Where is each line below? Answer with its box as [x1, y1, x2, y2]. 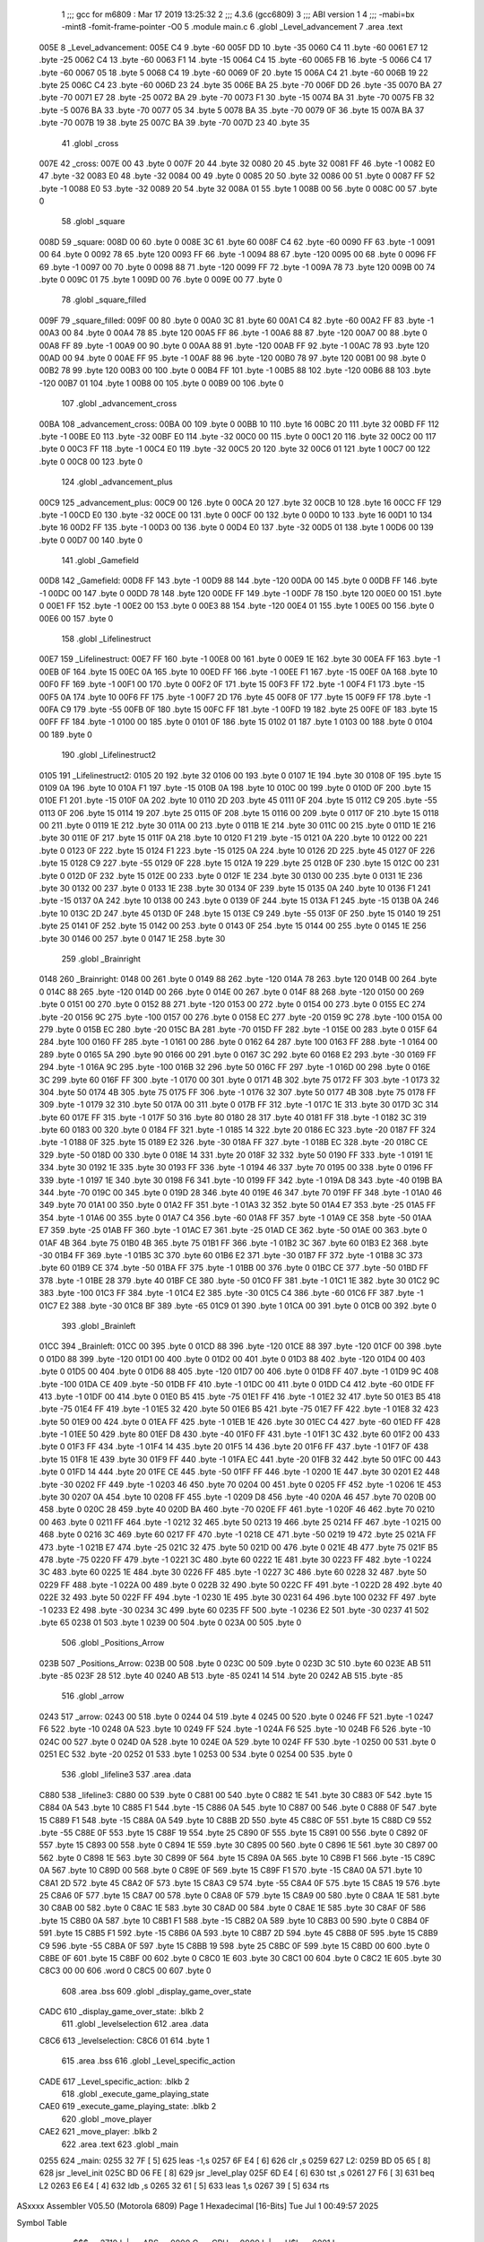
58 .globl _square [61, 216, 125, 227]
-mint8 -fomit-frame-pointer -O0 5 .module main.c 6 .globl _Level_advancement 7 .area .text [61, 22, 403, 32]
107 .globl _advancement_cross [61, 398, 177, 409]
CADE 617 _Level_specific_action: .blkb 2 [39, 2076, 190, 2087]
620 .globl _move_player [61, 2113, 152, 2125]
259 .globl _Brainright [61, 953, 141, 964]
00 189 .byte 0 [39, 729, 93, 740]
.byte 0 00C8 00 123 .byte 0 [39, 456, 143, 466]
